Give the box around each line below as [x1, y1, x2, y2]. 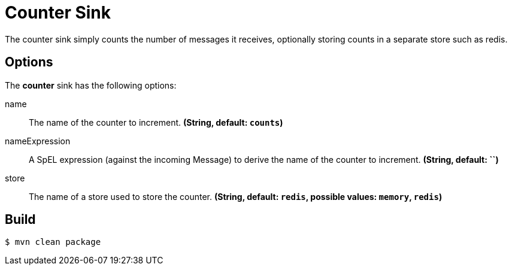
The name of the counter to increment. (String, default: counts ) [29, 117, 283, 128]
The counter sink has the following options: [5, 80, 177, 90]
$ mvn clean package [5, 237, 101, 247]
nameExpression [5, 135, 71, 146]
